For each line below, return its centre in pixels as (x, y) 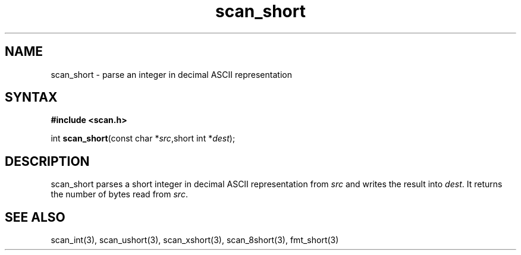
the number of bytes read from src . (119, 194)
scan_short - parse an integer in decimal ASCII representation (171, 74)
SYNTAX (31, 97)
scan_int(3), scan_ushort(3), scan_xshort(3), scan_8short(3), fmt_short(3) (195, 240)
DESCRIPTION (47, 161)
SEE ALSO (35, 217)
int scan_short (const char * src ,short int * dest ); (143, 138)
